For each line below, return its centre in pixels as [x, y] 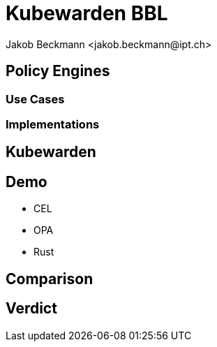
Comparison [50, 279]
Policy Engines [58, 71]
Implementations [53, 124]
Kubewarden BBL [87, 13]
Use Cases [35, 99]
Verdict [31, 309]
